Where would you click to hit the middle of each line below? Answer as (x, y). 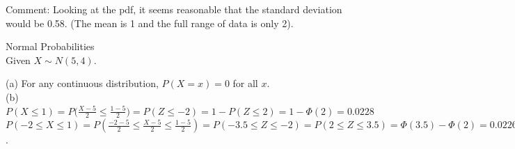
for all (245, 83)
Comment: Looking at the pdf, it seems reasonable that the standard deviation (174, 9)
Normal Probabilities (50, 46)
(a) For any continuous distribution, (82, 83)
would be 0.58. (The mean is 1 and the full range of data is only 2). (150, 23)
